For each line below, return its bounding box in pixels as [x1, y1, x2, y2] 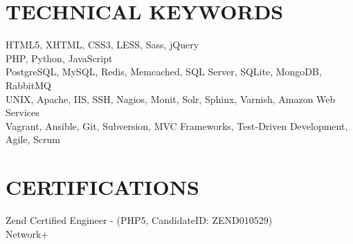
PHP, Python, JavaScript [6, 50, 113, 65]
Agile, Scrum [6, 132, 60, 147]
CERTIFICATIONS [6, 173, 199, 201]
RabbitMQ [6, 77, 51, 92]
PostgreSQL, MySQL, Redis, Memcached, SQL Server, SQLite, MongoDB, [6, 64, 322, 79]
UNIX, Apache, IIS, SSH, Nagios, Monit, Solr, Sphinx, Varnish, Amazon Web [6, 91, 336, 106]
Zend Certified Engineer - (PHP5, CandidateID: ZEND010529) [6, 213, 273, 227]
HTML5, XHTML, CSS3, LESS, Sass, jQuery [6, 37, 199, 52]
